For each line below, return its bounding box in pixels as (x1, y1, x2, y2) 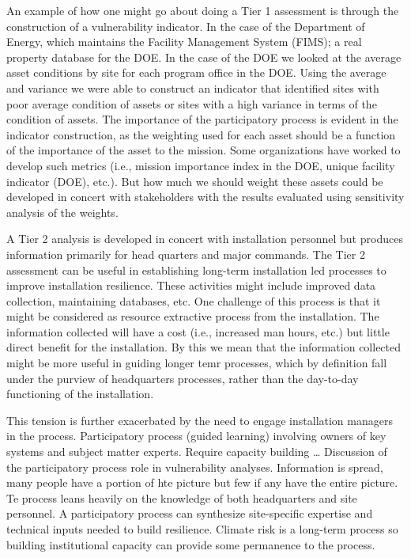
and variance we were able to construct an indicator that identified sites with (6, 79, 379, 96)
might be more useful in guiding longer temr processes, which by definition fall (6, 355, 387, 371)
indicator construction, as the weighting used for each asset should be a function (6, 126, 396, 142)
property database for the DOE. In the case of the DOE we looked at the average (6, 48, 402, 65)
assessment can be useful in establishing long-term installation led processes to (6, 261, 386, 278)
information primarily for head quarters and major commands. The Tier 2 (6, 245, 365, 262)
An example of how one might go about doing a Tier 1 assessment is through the (6, 2, 399, 18)
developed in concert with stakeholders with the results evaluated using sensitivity (6, 188, 405, 205)
